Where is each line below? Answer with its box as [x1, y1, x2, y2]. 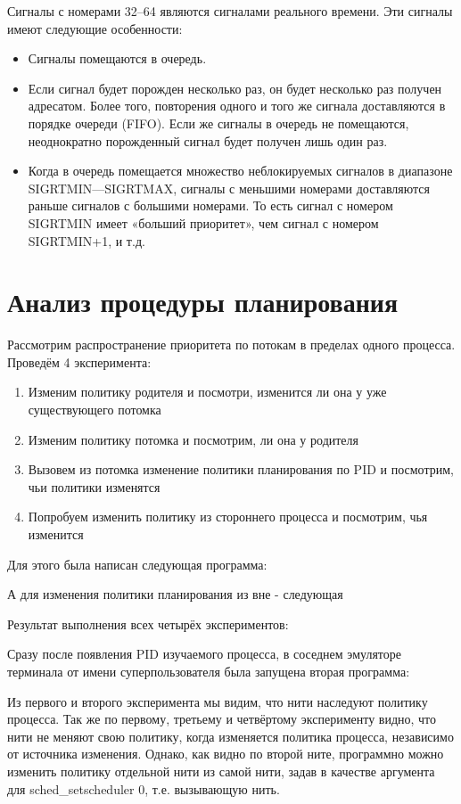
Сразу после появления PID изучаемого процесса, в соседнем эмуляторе [7, 644, 402, 663]
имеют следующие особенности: [7, 19, 183, 37]
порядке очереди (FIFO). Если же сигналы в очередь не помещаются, [28, 113, 409, 132]
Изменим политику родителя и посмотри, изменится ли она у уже [28, 382, 387, 401]
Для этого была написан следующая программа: [7, 554, 268, 573]
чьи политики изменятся [28, 477, 161, 496]
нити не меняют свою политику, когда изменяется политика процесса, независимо [7, 726, 454, 745]
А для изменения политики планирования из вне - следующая [7, 585, 343, 603]
